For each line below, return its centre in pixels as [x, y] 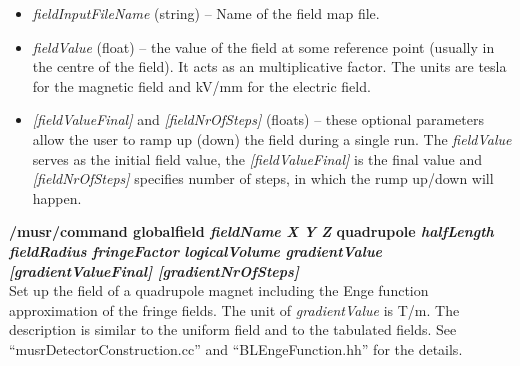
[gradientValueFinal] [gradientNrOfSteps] [154, 270]
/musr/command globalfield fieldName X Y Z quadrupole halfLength [251, 231]
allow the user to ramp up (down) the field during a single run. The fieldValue [272, 138]
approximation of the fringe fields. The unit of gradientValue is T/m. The [234, 309]
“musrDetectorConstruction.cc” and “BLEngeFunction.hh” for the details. [236, 348]
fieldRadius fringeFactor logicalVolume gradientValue [196, 250]
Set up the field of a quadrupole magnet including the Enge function [219, 290]
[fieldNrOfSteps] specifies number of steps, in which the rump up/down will [263, 178]
